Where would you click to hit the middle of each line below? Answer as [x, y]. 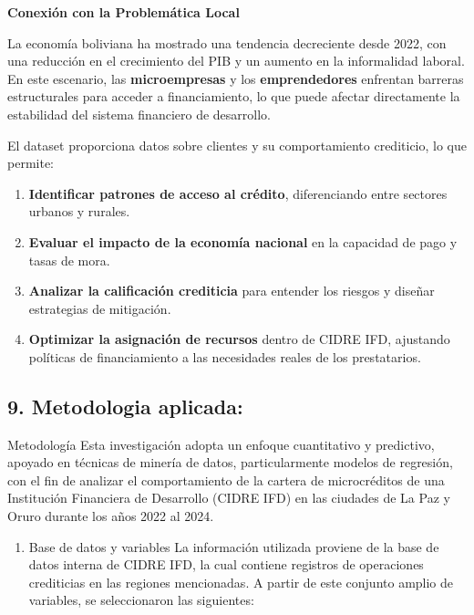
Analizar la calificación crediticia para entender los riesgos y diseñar [232, 291]
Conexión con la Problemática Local [124, 12]
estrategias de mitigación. [100, 308]
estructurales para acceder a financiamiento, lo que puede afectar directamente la [234, 96]
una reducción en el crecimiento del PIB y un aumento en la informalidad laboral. [236, 61]
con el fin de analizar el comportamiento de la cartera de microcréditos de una [226, 479]
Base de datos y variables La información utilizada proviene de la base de [234, 546]
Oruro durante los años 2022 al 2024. [111, 516]
